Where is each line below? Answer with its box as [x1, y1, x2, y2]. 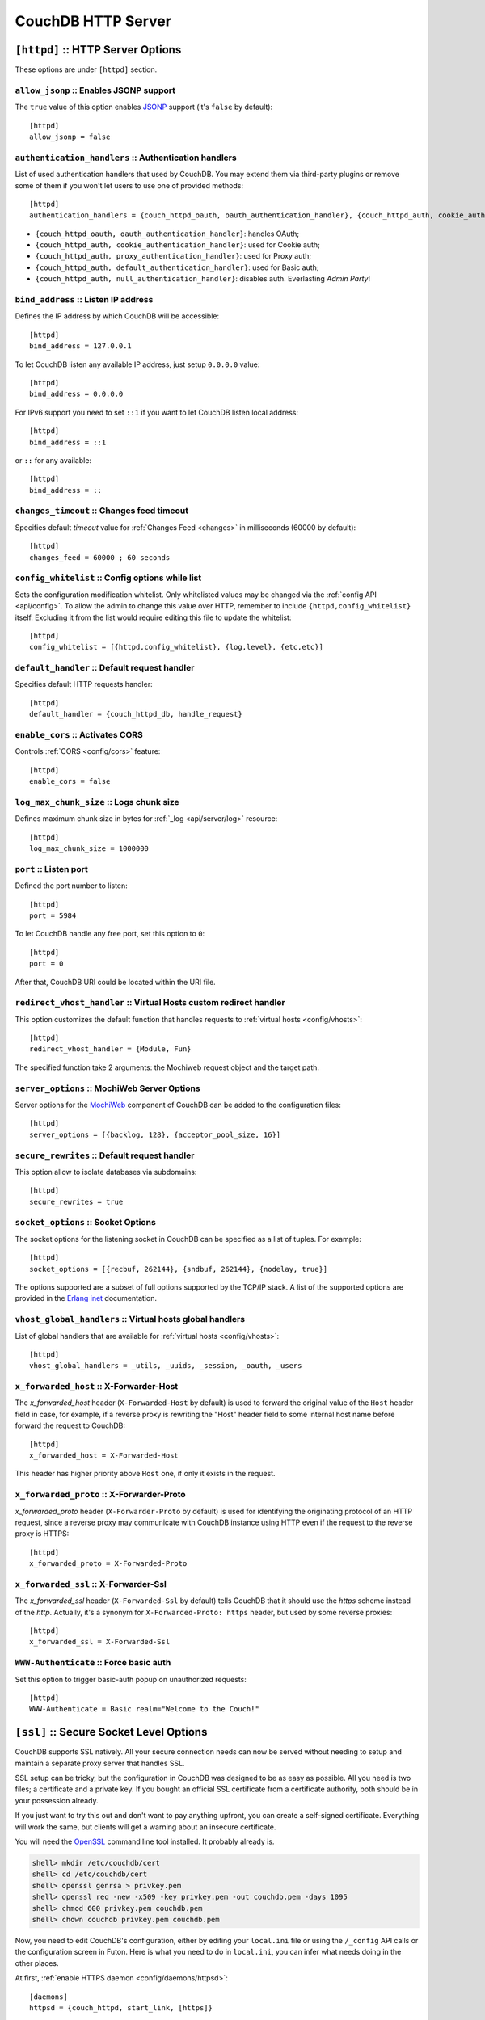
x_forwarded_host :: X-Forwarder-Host [15, 1381, 179, 1392]
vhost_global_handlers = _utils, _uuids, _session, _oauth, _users [29, 1361, 302, 1370]
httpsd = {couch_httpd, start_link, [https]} [29, 2003, 213, 2012]
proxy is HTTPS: [15, 1529, 70, 1538]
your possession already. [15, 1795, 99, 1805]
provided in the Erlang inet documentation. [15, 1294, 158, 1303]
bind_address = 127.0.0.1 [29, 342, 133, 351]
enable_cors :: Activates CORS [15, 730, 143, 740]
